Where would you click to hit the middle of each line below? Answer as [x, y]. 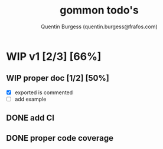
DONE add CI [30, 118]
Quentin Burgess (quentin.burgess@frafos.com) [99, 27]
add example [30, 99]
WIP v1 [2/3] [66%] [54, 56]
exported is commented [44, 92]
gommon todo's [99, 10]
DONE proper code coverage [60, 138]
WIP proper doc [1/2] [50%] [58, 78]
